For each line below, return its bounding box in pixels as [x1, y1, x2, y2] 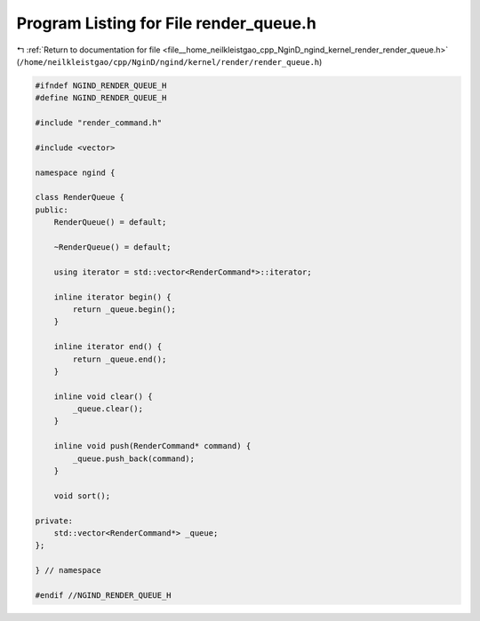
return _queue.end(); [72, 354, 167, 364]
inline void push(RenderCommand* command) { [53, 441, 252, 451]
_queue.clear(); [72, 404, 144, 414]
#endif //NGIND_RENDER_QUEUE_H [35, 590, 172, 600]
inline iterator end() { [53, 342, 163, 352]
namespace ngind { [35, 167, 116, 178]
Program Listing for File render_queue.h [16, 13, 317, 33]
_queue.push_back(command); [72, 453, 196, 464]
